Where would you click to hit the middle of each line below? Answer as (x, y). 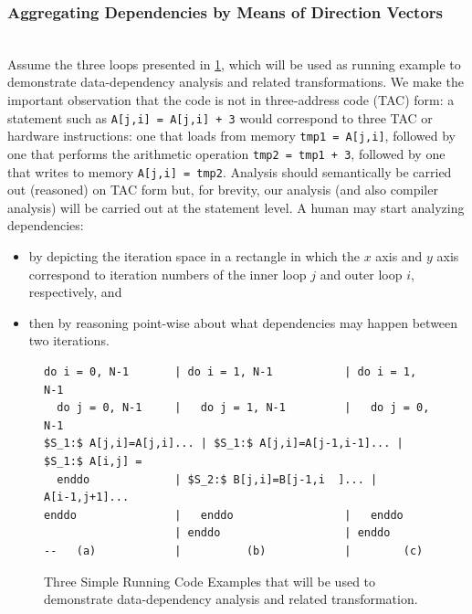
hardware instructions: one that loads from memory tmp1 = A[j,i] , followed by (231, 136)
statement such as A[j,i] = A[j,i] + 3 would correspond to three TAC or (220, 117)
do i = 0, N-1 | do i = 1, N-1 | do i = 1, (231, 371)
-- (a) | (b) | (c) (234, 550)
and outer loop (361, 274)
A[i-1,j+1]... (87, 498)
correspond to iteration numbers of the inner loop (168, 274)
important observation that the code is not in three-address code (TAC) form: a (231, 100)
